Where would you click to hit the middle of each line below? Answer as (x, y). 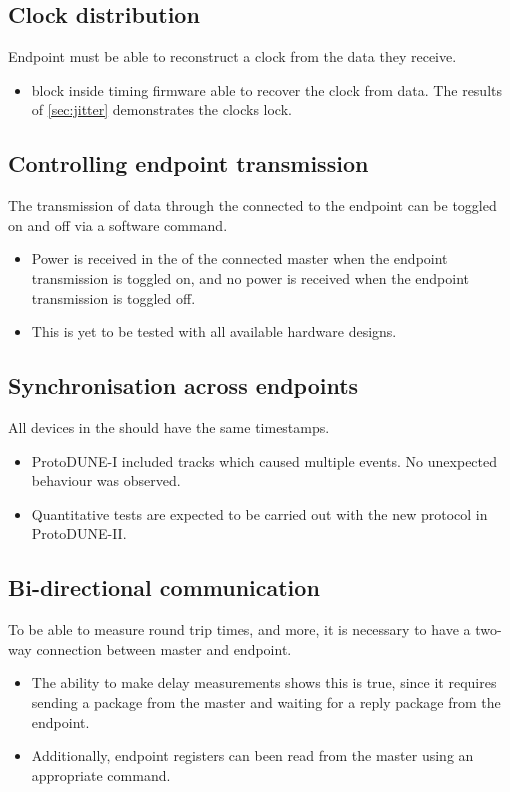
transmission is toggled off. (113, 297)
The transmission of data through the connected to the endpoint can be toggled (252, 205)
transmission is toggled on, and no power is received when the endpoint (250, 277)
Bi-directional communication (164, 587)
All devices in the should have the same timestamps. (169, 426)
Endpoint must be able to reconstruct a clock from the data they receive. (232, 56)
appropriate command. (101, 774)
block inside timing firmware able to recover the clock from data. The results (266, 89)
